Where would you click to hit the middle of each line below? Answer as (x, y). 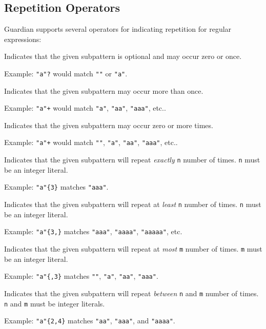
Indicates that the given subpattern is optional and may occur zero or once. (123, 56)
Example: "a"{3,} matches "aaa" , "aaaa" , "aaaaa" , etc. (93, 231)
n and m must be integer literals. (55, 303)
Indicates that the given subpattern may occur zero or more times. (109, 125)
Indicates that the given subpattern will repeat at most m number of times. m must (133, 248)
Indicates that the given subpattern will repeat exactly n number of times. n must (132, 160)
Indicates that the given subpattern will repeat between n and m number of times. (131, 293)
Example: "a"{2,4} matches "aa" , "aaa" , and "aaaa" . (90, 321)
